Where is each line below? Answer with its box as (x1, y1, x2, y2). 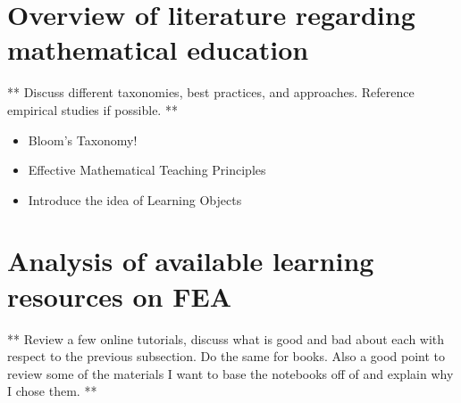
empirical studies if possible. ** (7, 100, 178, 119)
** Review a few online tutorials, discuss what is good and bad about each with (7, 329, 445, 348)
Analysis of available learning (7, 243, 374, 279)
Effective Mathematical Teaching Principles (28, 160, 266, 179)
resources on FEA (7, 277, 231, 314)
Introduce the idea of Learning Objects (28, 190, 242, 209)
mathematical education (7, 31, 309, 68)
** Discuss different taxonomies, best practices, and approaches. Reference (7, 83, 415, 102)
